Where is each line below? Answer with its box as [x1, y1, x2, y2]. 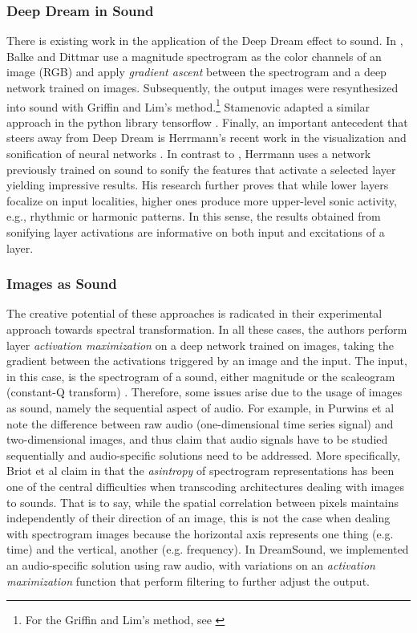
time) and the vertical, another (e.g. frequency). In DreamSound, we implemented [6, 541, 409, 558]
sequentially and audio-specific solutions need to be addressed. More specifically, [6, 446, 401, 463]
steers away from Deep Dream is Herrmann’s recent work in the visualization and [6, 129, 407, 146]
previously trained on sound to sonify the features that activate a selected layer [6, 160, 396, 177]
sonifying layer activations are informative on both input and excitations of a [6, 224, 385, 240]
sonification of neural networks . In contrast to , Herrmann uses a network [6, 145, 371, 162]
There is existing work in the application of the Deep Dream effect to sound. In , [6, 32, 403, 49]
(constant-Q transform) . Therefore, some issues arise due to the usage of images [6, 383, 403, 400]
